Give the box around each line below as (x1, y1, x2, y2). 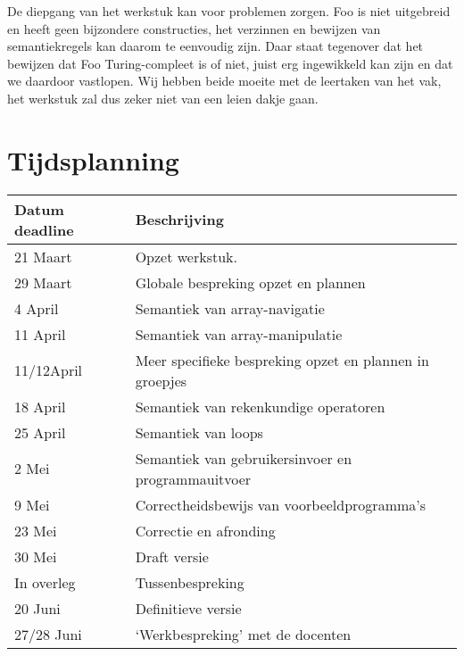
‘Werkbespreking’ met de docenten (135, 623, 352, 644)
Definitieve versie (135, 597, 242, 619)
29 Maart (14, 271, 72, 293)
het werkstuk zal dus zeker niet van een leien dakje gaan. (7, 88, 319, 107)
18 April (14, 395, 66, 417)
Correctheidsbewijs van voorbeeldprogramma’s (135, 494, 427, 515)
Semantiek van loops (135, 421, 263, 443)
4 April (14, 297, 59, 319)
